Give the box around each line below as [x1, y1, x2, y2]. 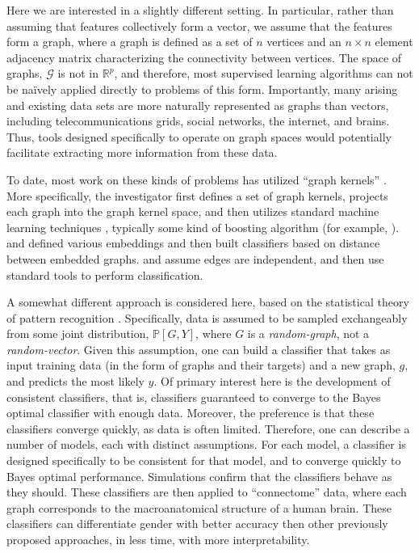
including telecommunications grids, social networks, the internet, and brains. [6, 112, 390, 129]
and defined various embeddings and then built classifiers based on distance [6, 234, 380, 251]
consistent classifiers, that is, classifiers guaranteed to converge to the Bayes [6, 388, 381, 405]
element [375, 33, 413, 50]
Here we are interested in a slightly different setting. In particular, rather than [6, 2, 394, 18]
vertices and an [266, 33, 341, 50]
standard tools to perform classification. [6, 266, 203, 283]
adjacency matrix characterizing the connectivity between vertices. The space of [6, 49, 402, 65]
